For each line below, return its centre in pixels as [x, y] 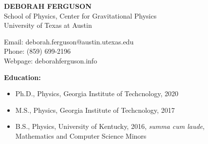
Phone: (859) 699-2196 [38, 51]
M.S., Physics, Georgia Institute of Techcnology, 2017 [95, 110]
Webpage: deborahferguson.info [51, 60]
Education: [22, 77]
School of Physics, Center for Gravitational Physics [80, 15]
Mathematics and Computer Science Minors [81, 135]
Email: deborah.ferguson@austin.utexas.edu [69, 41]
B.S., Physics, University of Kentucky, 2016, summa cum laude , [110, 126]
